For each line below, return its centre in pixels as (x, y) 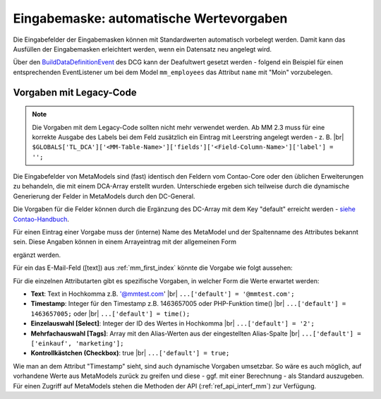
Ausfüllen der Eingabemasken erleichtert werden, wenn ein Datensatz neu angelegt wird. (142, 49)
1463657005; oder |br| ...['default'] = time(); (110, 314)
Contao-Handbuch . (41, 219)
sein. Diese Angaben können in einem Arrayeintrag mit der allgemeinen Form (125, 242)
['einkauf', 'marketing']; (77, 343)
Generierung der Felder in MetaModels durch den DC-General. (104, 196)
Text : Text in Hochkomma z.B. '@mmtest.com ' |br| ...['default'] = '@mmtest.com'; (163, 294)
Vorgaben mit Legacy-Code (75, 92)
